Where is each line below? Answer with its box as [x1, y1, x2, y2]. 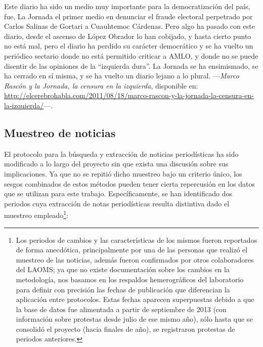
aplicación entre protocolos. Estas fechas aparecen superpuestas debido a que [16, 294, 254, 305]
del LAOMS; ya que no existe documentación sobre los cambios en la [16, 264, 230, 275]
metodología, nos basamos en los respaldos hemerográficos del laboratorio [16, 274, 244, 284]
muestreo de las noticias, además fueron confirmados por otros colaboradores [16, 254, 254, 265]
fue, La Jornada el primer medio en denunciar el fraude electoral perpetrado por [4, 11, 253, 21]
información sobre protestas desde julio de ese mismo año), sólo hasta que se [16, 314, 253, 324]
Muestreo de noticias [4, 124, 116, 140]
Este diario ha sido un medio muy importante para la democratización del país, [4, 1, 250, 11]
